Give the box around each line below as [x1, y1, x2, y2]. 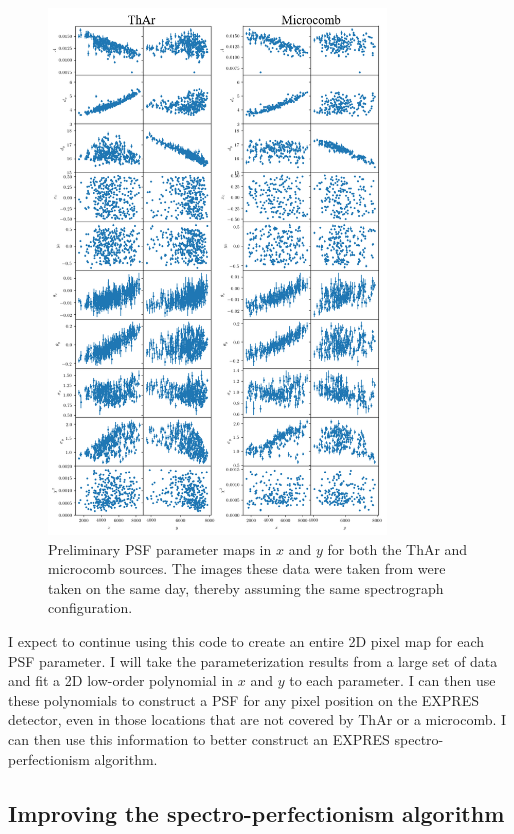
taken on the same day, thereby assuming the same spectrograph [48, 577, 444, 598]
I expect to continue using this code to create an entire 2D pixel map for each [8, 631, 485, 652]
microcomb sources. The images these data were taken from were [48, 558, 446, 579]
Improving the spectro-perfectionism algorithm [8, 797, 505, 828]
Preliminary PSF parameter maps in [48, 538, 272, 559]
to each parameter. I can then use [289, 670, 496, 691]
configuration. [48, 597, 133, 618]
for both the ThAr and [327, 538, 468, 559]
